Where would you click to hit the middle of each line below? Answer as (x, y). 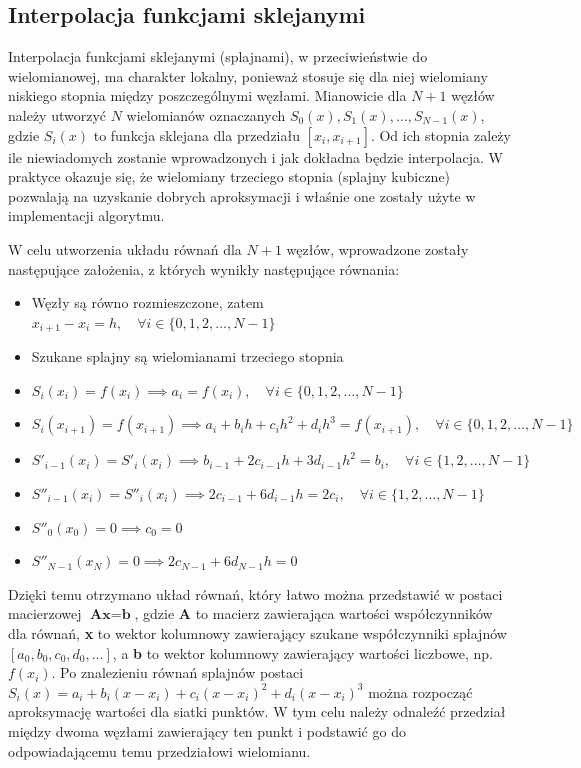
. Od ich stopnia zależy (440, 134)
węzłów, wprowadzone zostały (377, 248)
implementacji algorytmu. (86, 215)
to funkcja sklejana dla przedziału (196, 134)
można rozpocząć (420, 691)
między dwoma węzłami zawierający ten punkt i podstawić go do (207, 730)
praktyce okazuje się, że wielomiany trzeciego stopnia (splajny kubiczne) (229, 176)
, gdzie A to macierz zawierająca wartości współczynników (313, 613)
